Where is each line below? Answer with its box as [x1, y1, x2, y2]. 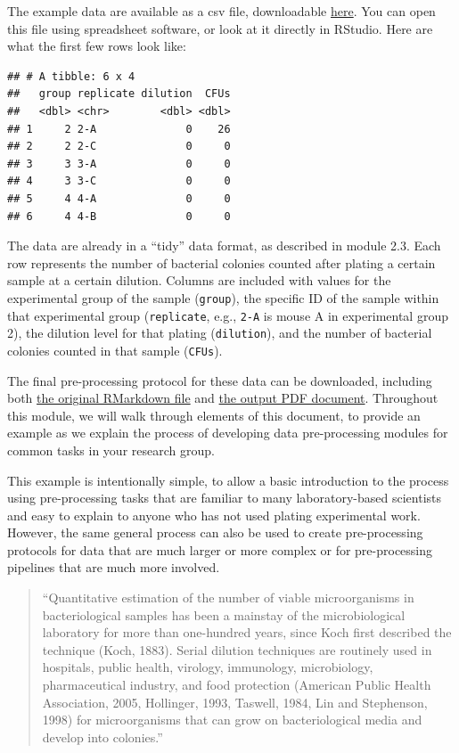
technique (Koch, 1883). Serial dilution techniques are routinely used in [42, 640, 432, 659]
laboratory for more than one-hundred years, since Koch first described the [42, 623, 452, 642]
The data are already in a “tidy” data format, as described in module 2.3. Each [7, 236, 441, 255]
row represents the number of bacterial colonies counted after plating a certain [7, 253, 436, 272]
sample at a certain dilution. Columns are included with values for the [7, 271, 391, 290]
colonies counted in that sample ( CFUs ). [7, 340, 223, 359]
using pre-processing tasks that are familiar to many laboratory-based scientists [7, 488, 442, 507]
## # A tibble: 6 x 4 [7, 70, 135, 83]
